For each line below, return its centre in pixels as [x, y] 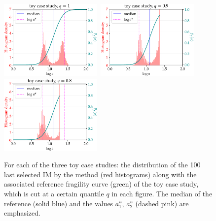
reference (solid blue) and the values [59, 203]
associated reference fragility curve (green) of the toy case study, [101, 184]
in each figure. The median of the [162, 193]
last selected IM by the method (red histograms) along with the [100, 174]
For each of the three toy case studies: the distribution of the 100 [102, 165]
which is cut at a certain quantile [54, 193]
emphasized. [22, 213]
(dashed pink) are [162, 203]
